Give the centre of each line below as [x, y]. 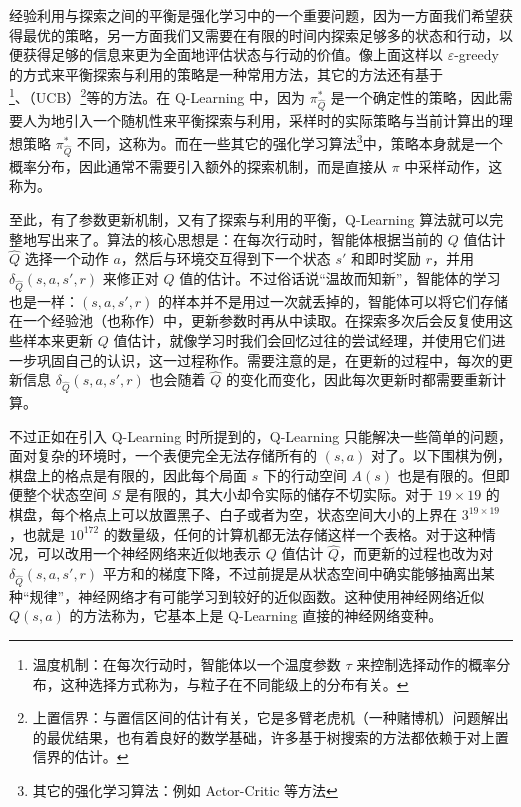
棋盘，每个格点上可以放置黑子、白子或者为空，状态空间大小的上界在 [233, 514]
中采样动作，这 [453, 165]
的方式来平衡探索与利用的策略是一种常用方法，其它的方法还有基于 [226, 73]
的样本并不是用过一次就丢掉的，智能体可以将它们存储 [333, 300]
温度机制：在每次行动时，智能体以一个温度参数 [186, 663]
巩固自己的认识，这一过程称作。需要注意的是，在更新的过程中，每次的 [267, 359]
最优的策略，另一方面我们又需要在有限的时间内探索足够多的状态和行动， [260, 34]
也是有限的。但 [446, 474]
